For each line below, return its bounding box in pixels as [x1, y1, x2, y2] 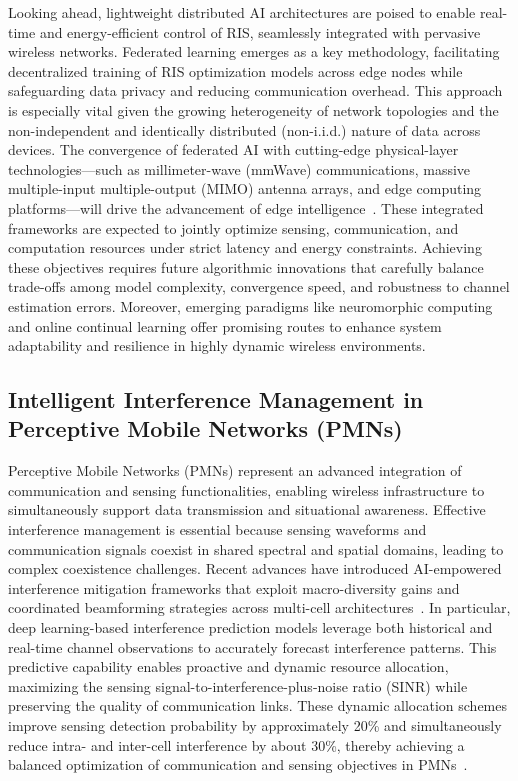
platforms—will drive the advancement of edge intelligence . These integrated [8, 197, 484, 218]
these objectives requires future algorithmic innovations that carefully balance [8, 256, 484, 277]
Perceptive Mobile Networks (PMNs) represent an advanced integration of [8, 460, 462, 481]
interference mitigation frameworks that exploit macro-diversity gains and [8, 577, 460, 598]
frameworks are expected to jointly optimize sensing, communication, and [8, 217, 459, 238]
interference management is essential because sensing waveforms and [8, 519, 427, 540]
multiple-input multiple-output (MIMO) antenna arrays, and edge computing [8, 178, 482, 199]
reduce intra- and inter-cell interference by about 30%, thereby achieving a [8, 734, 465, 755]
